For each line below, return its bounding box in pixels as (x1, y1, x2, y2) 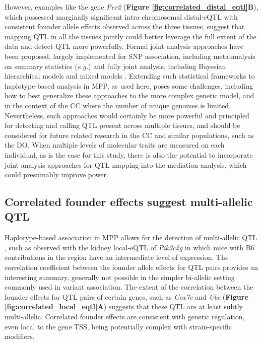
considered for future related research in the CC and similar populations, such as (5, 129, 254, 140)
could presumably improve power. (5, 169, 108, 180)
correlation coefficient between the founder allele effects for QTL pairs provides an (5, 262, 258, 272)
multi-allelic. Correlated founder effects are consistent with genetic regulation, (5, 311, 245, 322)
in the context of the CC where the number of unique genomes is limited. (5, 100, 231, 110)
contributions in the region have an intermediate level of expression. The (5, 252, 229, 262)
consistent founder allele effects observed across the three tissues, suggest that (5, 21, 245, 32)
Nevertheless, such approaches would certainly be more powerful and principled (5, 110, 249, 120)
